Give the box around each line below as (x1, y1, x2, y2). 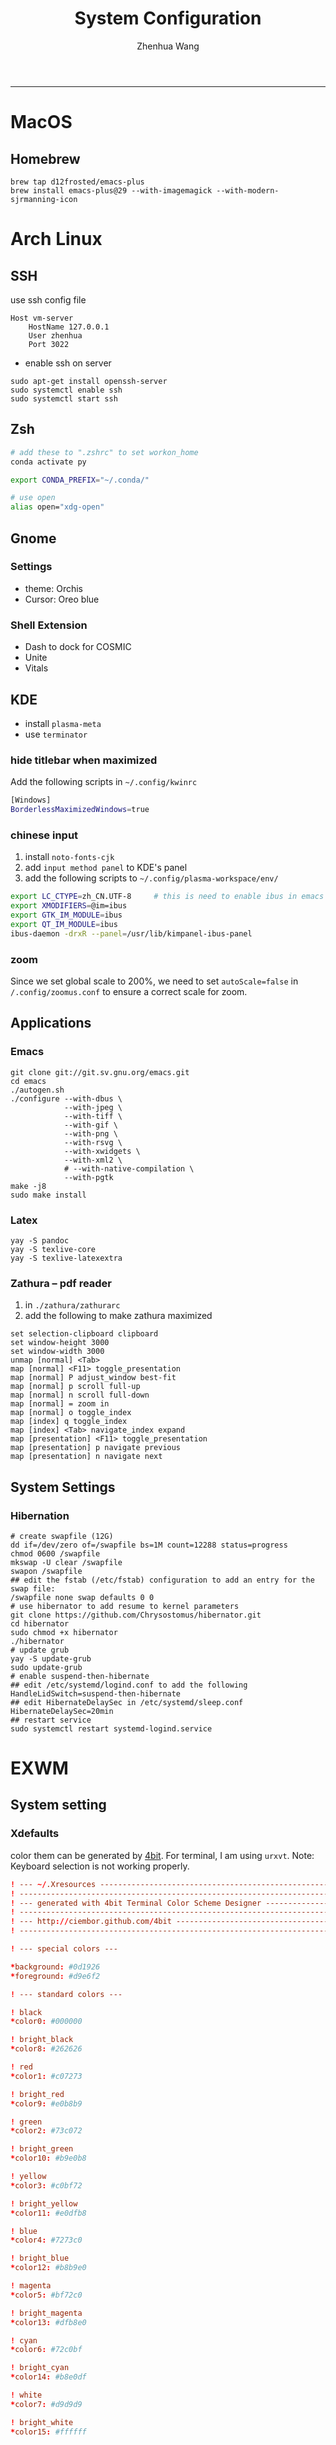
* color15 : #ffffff (10, 2427, 87, 2437)
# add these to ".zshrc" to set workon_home (10, 447, 199, 457)
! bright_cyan (10, 2363, 70, 2373)
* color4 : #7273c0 (10, 2235, 83, 2246)
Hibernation (10, 1508, 70, 1522)
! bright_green (10, 2144, 74, 2154)
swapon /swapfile (10, 1566, 83, 1576)
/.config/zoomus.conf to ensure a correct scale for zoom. (10, 985, 248, 997)
